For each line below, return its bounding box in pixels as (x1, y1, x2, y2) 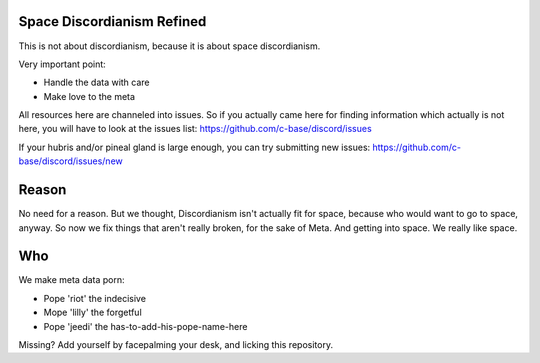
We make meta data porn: (18, 274, 125, 286)
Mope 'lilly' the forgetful (43, 306, 142, 319)
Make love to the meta (43, 90, 135, 102)
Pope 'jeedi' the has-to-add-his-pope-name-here (43, 320, 248, 332)
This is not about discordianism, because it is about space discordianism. (18, 40, 321, 52)
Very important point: (18, 58, 107, 70)
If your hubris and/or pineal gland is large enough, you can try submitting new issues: (18, 141, 371, 153)
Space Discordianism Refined (18, 13, 207, 30)
